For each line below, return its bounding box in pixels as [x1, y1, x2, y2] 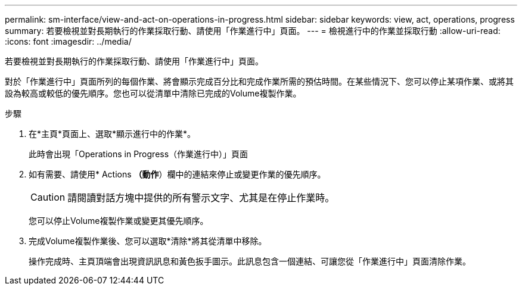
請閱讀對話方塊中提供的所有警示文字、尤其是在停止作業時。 [67, 192, 335, 204]
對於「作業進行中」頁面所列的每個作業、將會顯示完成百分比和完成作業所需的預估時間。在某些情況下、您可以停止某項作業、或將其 [5, 76, 514, 86]
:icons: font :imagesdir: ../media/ [5, 36, 132, 46]
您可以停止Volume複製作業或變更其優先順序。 [29, 216, 209, 226]
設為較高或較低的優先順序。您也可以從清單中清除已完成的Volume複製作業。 [5, 88, 302, 98]
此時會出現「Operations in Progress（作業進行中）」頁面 [29, 149, 248, 159]
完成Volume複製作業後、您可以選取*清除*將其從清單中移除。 [29, 236, 267, 246]
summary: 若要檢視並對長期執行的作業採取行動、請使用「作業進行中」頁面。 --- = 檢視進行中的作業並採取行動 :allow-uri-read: [5, 26, 501, 36]
